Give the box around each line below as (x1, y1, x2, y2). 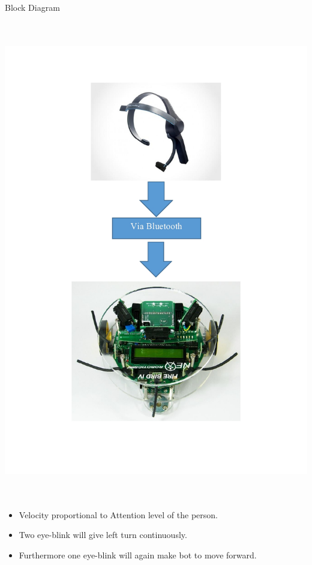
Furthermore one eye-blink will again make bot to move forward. (19, 549, 257, 561)
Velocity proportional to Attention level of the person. (19, 508, 218, 521)
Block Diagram (5, 1, 60, 13)
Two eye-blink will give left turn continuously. (19, 528, 187, 541)
